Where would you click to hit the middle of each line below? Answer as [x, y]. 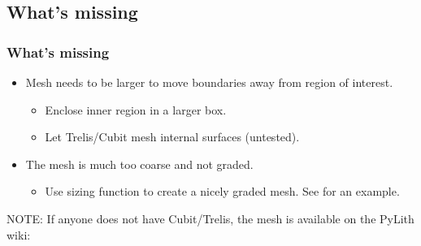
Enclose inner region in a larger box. [136, 109]
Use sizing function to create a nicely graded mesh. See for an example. [222, 191]
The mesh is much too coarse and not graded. [139, 164]
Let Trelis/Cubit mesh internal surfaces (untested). [172, 137]
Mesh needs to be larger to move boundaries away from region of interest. [209, 82]
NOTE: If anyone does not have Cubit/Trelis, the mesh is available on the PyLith [210, 218]
